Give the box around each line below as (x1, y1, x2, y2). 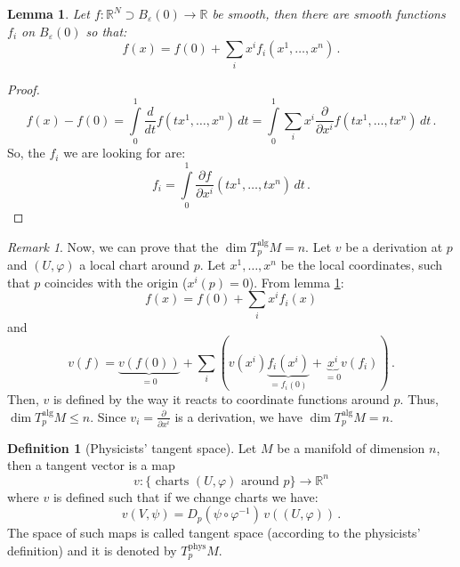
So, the (7, 143, 45, 162)
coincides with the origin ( (44, 272, 188, 291)
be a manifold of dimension (277, 438, 425, 457)
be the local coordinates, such (280, 255, 443, 273)
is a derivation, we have (174, 407, 303, 425)
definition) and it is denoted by (7, 540, 177, 559)
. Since (90, 407, 126, 425)
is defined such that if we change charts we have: (52, 487, 319, 506)
